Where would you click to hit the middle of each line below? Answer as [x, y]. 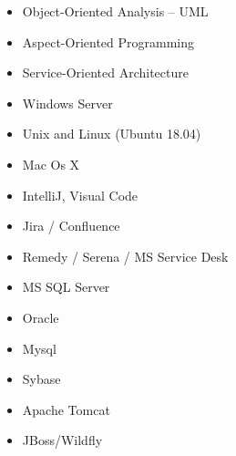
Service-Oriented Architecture [105, 73]
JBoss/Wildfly [62, 440]
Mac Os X [51, 164]
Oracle [41, 317]
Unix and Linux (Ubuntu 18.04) [112, 134]
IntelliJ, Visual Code [80, 195]
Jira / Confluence [71, 226]
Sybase [41, 379]
